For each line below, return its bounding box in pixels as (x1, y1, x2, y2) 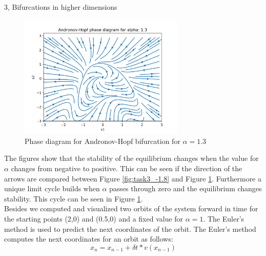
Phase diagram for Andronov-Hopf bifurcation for (25, 135, 180, 146)
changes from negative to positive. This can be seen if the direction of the (11, 162, 242, 173)
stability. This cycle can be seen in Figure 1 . (4, 193, 143, 204)
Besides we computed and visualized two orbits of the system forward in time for (4, 203, 258, 214)
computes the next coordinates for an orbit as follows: (4, 233, 173, 244)
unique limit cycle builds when (4, 183, 100, 194)
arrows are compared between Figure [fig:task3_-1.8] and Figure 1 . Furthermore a (4, 173, 262, 184)
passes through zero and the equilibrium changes (109, 183, 262, 194)
